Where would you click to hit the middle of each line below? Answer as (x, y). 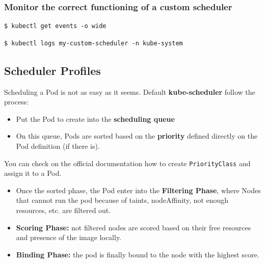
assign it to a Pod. (33, 173)
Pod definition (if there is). (58, 146)
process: (17, 102)
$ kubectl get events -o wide (55, 26)
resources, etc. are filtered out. (63, 210)
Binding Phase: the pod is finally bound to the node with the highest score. (138, 254)
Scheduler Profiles (52, 70)
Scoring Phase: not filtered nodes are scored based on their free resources (134, 227)
